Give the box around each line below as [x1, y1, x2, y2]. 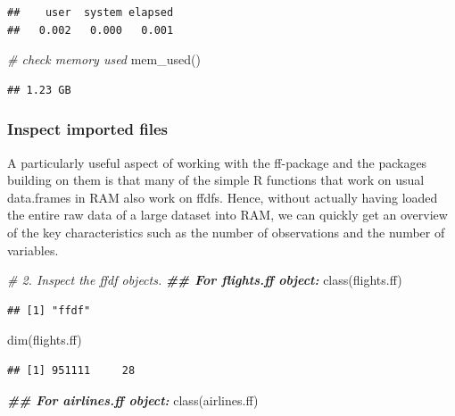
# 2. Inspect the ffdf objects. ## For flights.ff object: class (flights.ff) [7, 270, 402, 289]
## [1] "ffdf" [7, 304, 91, 317]
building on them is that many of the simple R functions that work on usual [7, 171, 425, 189]
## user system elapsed [7, 6, 174, 19]
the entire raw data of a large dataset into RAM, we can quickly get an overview [7, 205, 448, 224]
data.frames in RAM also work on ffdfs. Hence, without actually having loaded [7, 187, 438, 206]
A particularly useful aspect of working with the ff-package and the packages [7, 153, 427, 171]
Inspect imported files [7, 118, 168, 140]
